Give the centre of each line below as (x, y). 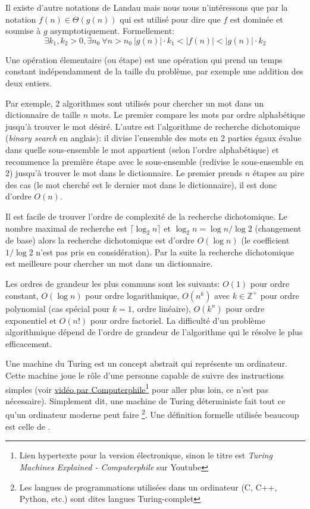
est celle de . (28, 426)
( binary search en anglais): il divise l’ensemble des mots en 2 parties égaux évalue (154, 138)
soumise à (23, 31)
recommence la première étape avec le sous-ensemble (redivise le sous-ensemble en (155, 161)
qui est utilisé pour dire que (170, 19)
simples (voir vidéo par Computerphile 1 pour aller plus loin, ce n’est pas (137, 388)
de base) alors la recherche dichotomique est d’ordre (100, 240)
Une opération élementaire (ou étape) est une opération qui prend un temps (144, 59)
